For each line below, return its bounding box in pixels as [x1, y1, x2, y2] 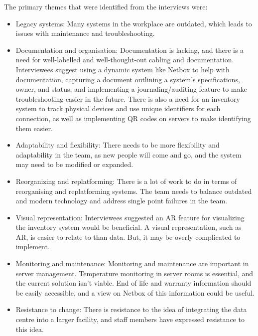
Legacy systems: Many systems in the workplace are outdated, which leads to [15, 18, 252, 28]
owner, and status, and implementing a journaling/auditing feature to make [15, 84, 247, 94]
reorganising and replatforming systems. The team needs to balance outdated [15, 185, 252, 196]
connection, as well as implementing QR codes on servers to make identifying [15, 113, 251, 123]
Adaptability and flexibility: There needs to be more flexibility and [15, 140, 220, 150]
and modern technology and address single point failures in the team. [15, 195, 228, 206]
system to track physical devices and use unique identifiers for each [15, 103, 221, 114]
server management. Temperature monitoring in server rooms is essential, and [15, 268, 254, 278]
